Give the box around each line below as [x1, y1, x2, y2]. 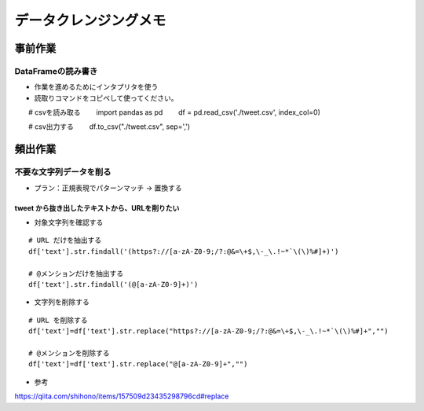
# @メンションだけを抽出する [28, 269, 124, 278]
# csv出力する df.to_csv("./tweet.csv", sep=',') [27, 122, 191, 131]
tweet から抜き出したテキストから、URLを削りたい [14, 203, 180, 212]
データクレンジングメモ [14, 12, 166, 29]
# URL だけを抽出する [28, 236, 102, 245]
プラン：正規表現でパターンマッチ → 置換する [34, 183, 182, 193]
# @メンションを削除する [28, 348, 110, 358]
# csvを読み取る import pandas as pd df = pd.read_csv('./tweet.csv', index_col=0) [27, 108, 321, 117]
